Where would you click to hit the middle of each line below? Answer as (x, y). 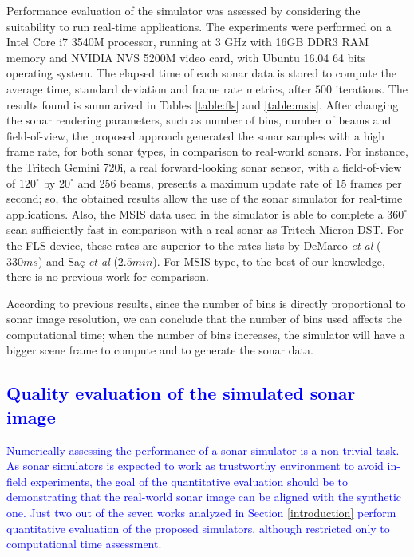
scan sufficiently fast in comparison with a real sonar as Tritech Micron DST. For (205, 229)
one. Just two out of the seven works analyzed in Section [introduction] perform (201, 513)
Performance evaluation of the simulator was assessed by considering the (183, 10)
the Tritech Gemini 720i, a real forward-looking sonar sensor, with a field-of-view (204, 166)
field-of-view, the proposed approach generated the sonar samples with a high (196, 135)
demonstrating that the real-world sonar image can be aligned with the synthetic (204, 497)
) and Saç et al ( (78, 261)
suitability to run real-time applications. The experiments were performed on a (199, 26)
